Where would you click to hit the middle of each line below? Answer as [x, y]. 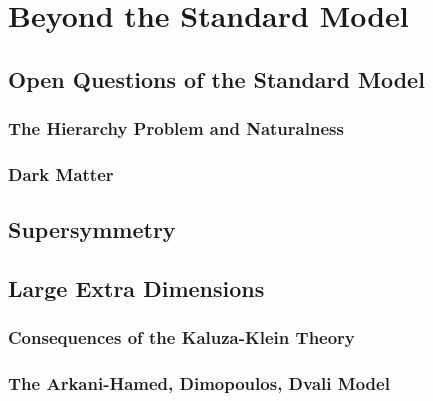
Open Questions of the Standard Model [216, 78]
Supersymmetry [92, 229]
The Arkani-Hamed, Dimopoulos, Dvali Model [199, 383]
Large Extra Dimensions [136, 288]
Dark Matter [61, 173]
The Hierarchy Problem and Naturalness [176, 128]
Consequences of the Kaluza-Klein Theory [181, 337]
